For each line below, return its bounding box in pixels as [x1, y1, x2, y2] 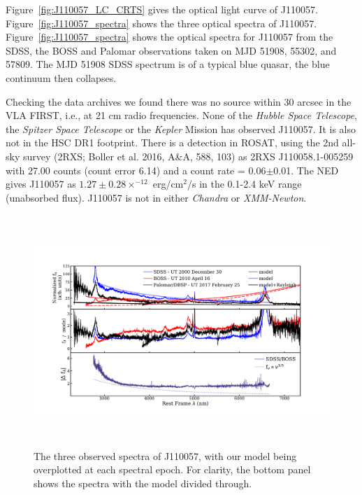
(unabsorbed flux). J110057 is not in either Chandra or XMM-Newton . [6, 190, 307, 204]
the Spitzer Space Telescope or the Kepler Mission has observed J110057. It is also [6, 121, 356, 136]
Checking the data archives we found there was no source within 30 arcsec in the [6, 94, 352, 109]
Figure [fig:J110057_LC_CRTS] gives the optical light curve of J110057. [6, 2, 318, 16]
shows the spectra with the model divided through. [34, 475, 252, 490]
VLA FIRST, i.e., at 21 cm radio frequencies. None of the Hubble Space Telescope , [6, 108, 357, 123]
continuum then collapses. [6, 70, 117, 85]
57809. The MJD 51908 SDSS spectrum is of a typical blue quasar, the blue [6, 57, 330, 71]
